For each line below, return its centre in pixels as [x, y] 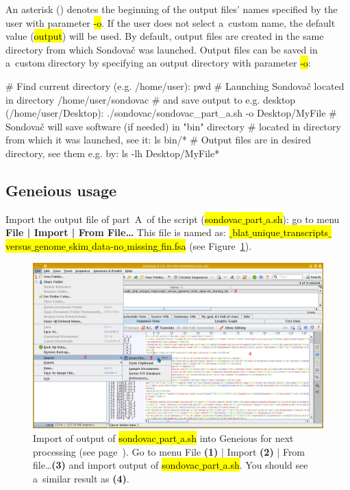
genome [50, 245]
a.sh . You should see [265, 465]
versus [18, 245]
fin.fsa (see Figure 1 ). [207, 245]
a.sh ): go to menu [303, 219]
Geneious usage [61, 190]
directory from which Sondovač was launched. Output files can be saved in [162, 49]
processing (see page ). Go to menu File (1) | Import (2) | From [169, 451]
